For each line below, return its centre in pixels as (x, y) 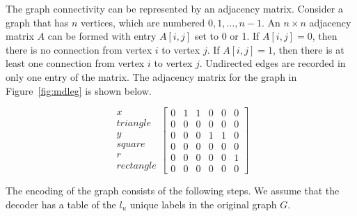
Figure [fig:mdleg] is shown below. (79, 90)
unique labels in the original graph (203, 204)
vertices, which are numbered (143, 22)
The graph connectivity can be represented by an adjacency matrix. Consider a (174, 8)
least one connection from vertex (75, 63)
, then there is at (308, 49)
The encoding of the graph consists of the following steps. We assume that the (173, 191)
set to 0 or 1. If (227, 36)
